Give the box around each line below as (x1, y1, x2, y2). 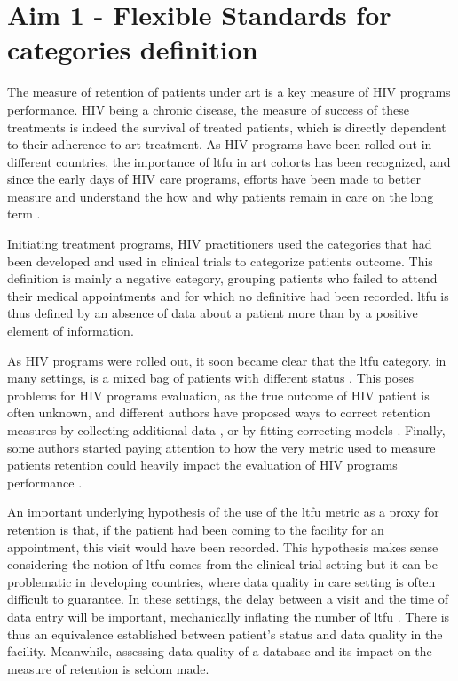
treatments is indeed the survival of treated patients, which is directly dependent (7, 117, 446, 136)
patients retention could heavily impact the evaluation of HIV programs (7, 455, 398, 474)
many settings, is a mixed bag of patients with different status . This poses (7, 368, 415, 387)
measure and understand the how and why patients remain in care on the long (7, 186, 434, 205)
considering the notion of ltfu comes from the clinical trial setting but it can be (7, 555, 438, 574)
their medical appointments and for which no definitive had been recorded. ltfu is (7, 286, 449, 305)
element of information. (7, 321, 134, 340)
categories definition (7, 31, 258, 67)
